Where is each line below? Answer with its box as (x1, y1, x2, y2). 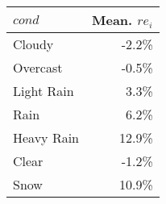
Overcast (13, 58, 63, 77)
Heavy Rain (13, 128, 80, 147)
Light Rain (13, 81, 74, 100)
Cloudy (13, 35, 54, 53)
